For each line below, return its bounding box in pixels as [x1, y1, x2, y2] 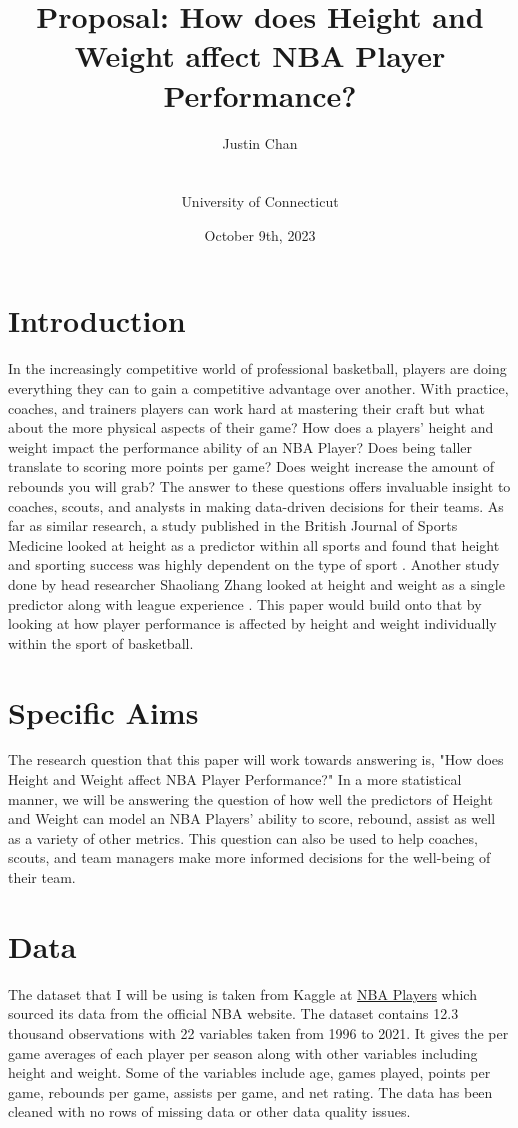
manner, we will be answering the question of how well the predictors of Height [8, 788, 493, 809]
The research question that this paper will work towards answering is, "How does [8, 749, 504, 770]
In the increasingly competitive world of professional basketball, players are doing [8, 358, 507, 379]
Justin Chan [222, 132, 298, 153]
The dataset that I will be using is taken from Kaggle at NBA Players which [8, 983, 477, 1004]
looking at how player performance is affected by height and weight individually [8, 613, 497, 634]
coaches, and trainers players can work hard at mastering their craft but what [8, 397, 486, 418]
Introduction [8, 300, 186, 341]
